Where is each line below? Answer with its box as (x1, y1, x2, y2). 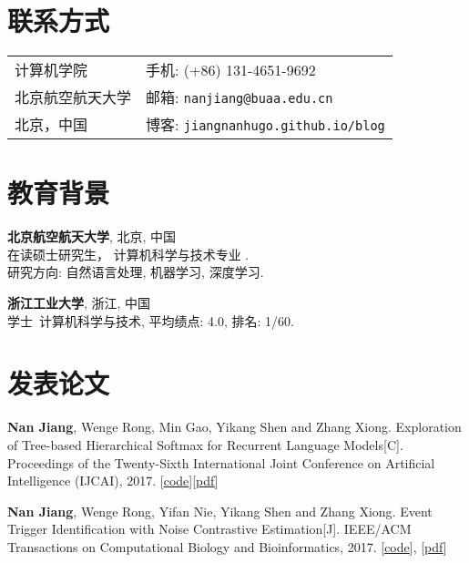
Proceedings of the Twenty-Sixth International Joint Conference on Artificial (7, 453, 435, 472)
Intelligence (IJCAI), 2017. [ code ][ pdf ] (7, 471, 219, 490)
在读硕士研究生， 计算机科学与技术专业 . (7, 244, 250, 263)
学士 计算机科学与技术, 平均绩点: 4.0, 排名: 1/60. (7, 311, 294, 330)
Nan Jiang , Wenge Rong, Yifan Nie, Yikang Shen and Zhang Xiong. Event (7, 501, 433, 520)
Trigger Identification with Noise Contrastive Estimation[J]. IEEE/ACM (7, 519, 412, 538)
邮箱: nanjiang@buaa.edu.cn (146, 87, 333, 108)
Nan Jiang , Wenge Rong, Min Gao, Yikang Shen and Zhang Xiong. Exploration (7, 417, 462, 436)
